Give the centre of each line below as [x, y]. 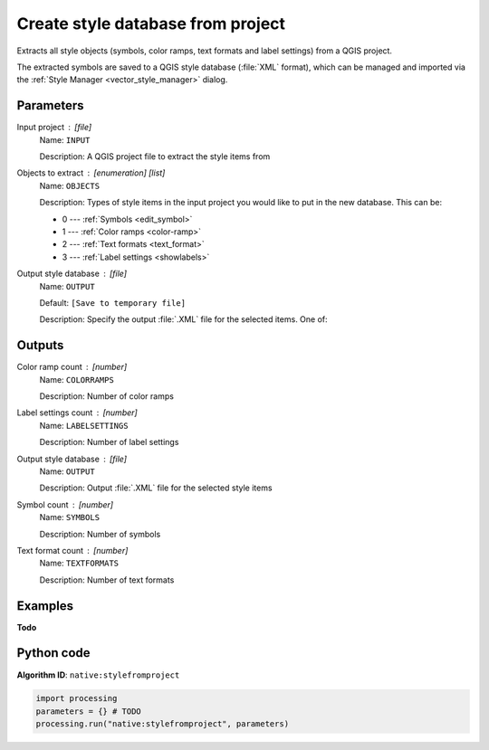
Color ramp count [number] [72, 367]
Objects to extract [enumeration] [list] [91, 173]
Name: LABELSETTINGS [84, 425]
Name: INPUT [65, 139]
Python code [53, 653]
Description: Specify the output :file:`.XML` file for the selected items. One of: [183, 319]
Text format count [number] [72, 550]
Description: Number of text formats [107, 580]
